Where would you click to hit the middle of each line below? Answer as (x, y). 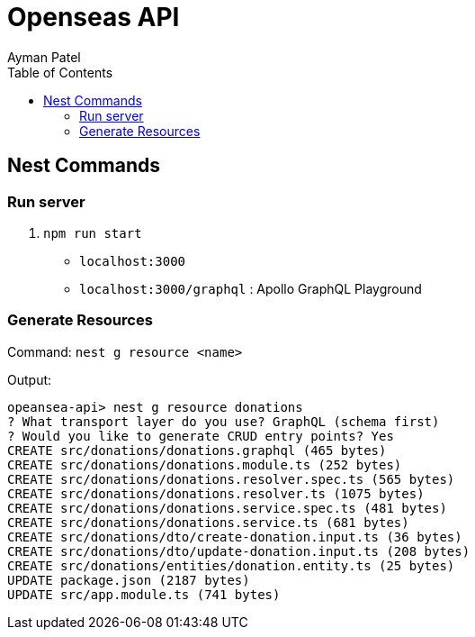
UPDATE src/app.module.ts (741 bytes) (144, 594)
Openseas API (94, 17)
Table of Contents (60, 72)
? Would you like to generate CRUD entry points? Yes (201, 436)
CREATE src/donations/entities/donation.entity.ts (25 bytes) (231, 565)
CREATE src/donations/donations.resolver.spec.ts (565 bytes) (231, 479)
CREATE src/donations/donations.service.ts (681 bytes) (208, 522)
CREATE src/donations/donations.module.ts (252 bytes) (205, 464)
